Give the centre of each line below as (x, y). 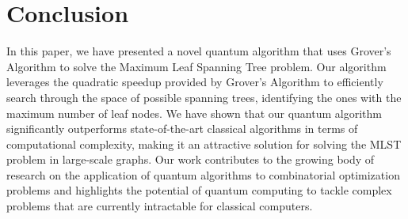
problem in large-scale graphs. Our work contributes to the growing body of (191, 159)
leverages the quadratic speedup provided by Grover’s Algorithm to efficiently (195, 82)
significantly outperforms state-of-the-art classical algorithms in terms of (182, 128)
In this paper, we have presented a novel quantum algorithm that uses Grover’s (199, 51)
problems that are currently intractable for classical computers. (160, 206)
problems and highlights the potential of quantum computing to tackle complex (199, 190)
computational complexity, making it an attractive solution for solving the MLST (204, 143)
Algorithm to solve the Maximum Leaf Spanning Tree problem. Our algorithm (196, 66)
